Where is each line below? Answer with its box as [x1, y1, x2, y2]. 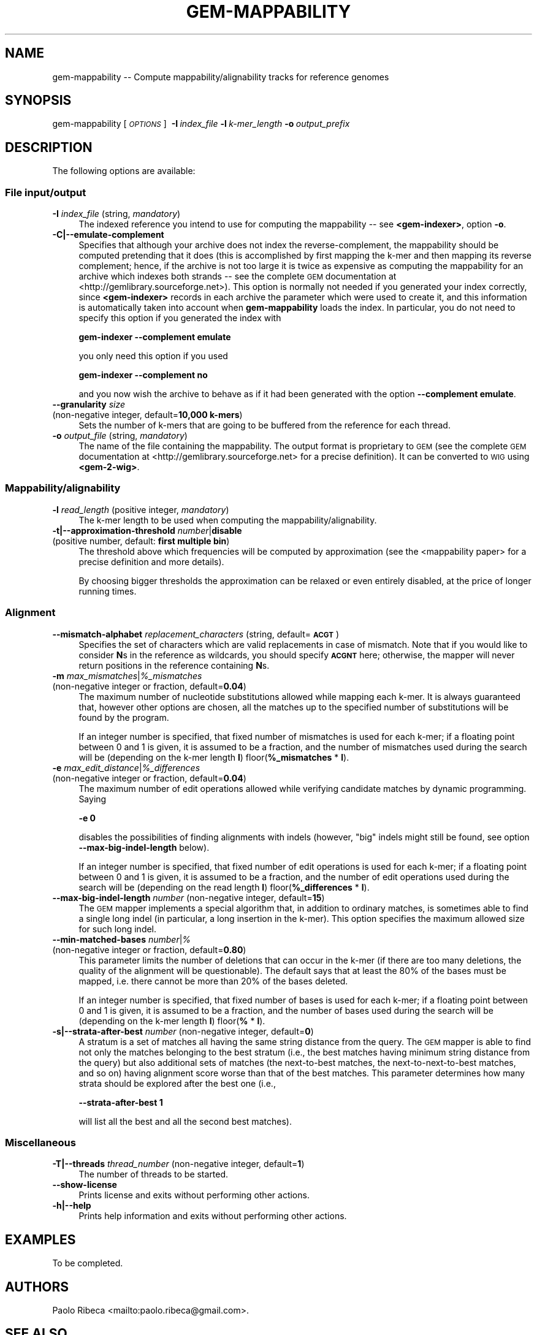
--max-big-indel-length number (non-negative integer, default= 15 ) [52, 892, 325, 903]
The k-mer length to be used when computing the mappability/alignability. [78, 514, 377, 525]
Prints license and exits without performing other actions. [78, 1190, 310, 1201]
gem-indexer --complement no [78, 370, 208, 381]
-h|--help [52, 1200, 91, 1211]
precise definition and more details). [78, 556, 224, 567]
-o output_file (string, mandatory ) [52, 430, 188, 441]
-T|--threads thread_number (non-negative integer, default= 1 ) [52, 1158, 305, 1170]
